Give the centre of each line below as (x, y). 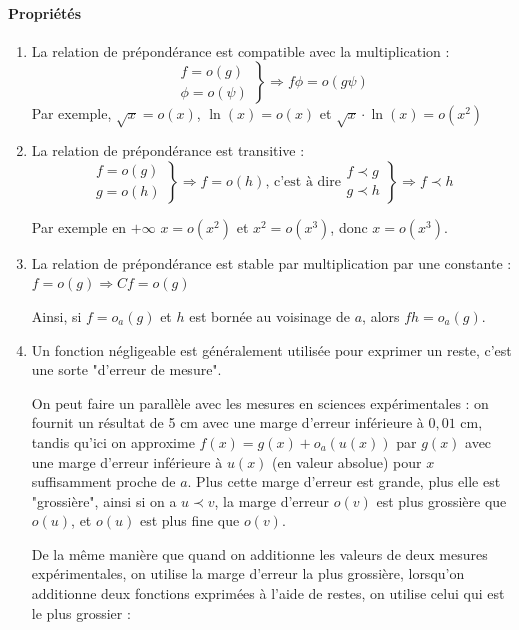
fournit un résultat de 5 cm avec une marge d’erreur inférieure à (227, 422)
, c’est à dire (303, 181)
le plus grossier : (81, 612)
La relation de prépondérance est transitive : (168, 150)
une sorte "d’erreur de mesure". (126, 369)
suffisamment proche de (103, 481)
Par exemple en (79, 226)
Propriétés (45, 12)
